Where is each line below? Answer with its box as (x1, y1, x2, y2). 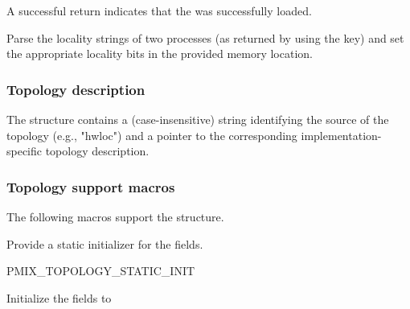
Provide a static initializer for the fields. (6, 235, 203, 252)
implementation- (301, 126, 382, 143)
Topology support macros (6, 176, 175, 196)
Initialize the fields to (6, 289, 112, 306)
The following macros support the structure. (6, 208, 224, 225)
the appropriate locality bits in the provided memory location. (6, 45, 313, 62)
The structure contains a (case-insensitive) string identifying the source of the (6, 111, 389, 127)
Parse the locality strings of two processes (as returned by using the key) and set (6, 29, 404, 46)
